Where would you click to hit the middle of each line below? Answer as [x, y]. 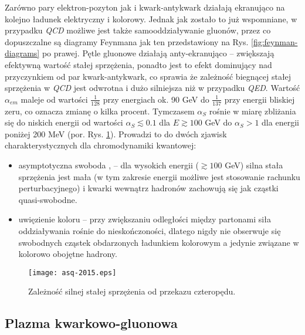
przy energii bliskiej [260, 99]
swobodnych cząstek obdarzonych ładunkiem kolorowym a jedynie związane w [159, 242]
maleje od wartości [54, 99]
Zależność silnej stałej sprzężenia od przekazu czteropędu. [132, 291]
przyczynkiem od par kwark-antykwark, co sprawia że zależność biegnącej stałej [148, 76]
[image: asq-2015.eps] [72, 273]
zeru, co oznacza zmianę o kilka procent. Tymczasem [100, 111]
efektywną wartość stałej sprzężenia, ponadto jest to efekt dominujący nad [138, 64]
